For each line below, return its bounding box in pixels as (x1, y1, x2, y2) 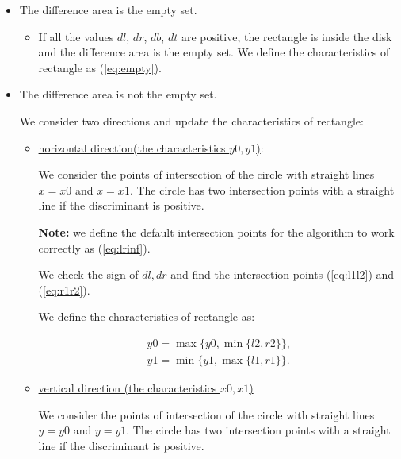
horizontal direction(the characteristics (38, 139, 226, 156)
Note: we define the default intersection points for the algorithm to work (38, 223, 395, 240)
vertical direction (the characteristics (38, 379, 217, 395)
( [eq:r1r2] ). (38, 281, 90, 298)
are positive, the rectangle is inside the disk (181, 28, 392, 44)
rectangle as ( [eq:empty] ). (38, 59, 162, 75)
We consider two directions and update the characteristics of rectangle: (19, 112, 364, 129)
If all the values (38, 28, 114, 44)
